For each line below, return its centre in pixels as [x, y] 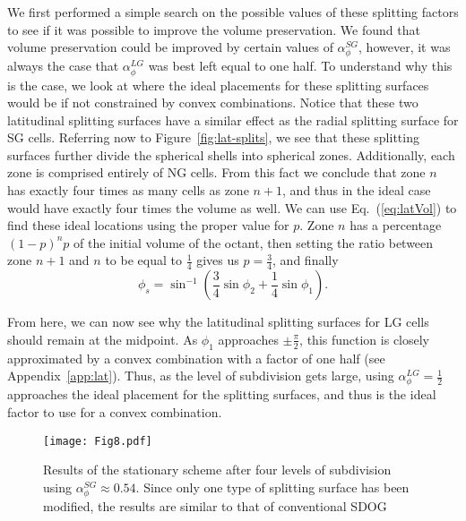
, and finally [306, 260]
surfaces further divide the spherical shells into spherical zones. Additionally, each [231, 154]
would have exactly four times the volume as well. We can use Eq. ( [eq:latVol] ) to [232, 207]
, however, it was [405, 47]
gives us [218, 260]
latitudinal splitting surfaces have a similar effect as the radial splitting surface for [233, 120]
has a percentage [396, 225]
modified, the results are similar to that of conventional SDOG [215, 506]
